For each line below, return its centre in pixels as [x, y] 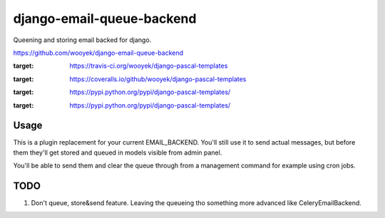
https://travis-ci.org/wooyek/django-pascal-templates [149, 66]
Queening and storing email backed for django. [82, 40]
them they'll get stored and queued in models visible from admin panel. [118, 152]
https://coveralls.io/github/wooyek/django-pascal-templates [158, 79]
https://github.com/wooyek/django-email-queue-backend [98, 53]
